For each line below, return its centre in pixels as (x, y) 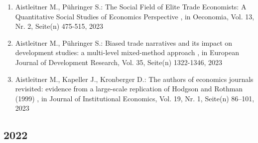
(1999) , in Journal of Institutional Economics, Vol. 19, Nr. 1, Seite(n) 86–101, (135, 98)
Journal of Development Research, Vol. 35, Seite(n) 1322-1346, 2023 (119, 62)
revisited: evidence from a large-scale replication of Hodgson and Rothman (129, 89)
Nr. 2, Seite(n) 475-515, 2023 (59, 26)
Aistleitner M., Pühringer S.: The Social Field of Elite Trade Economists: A (131, 6)
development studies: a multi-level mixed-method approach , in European (127, 52)
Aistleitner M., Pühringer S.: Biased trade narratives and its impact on (124, 42)
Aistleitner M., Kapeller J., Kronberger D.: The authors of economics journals (134, 79)
